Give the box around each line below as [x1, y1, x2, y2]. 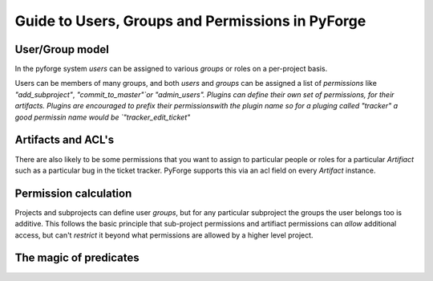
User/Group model [14, 43, 110, 56]
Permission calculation [14, 186, 132, 200]
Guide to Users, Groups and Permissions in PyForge [14, 12, 366, 30]
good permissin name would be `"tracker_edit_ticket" [14, 112, 191, 122]
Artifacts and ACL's [14, 133, 115, 147]
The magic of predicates [14, 251, 140, 265]
